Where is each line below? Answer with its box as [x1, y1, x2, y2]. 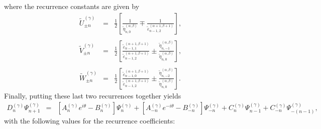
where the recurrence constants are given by [4, 1, 140, 11]
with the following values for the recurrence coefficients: [4, 115, 175, 126]
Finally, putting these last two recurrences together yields [4, 90, 181, 100]
